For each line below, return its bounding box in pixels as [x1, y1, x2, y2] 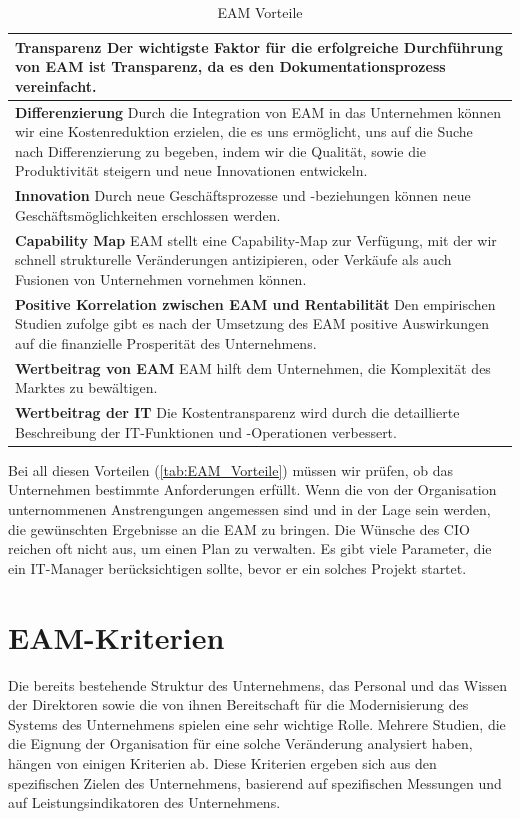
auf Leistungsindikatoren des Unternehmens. [8, 792, 281, 813]
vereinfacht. [15, 75, 97, 96]
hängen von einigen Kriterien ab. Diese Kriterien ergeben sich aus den [8, 752, 437, 773]
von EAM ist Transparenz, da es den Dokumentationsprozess [15, 56, 446, 77]
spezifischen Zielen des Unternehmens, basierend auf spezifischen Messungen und [8, 772, 502, 793]
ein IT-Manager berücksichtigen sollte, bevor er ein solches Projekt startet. [8, 557, 467, 578]
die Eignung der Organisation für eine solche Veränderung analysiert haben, [8, 733, 473, 754]
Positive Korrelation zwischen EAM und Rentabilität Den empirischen [15, 293, 496, 314]
